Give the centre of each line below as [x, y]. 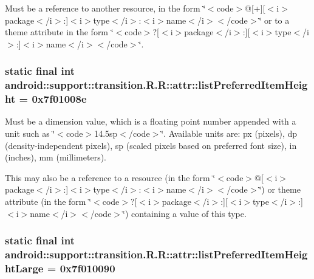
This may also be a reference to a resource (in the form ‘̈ [110, 177]
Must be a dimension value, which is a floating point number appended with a [151, 121]
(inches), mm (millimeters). [56, 157]
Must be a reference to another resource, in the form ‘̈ [105, 8]
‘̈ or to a [274, 20]
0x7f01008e [59, 99]
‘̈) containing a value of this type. [185, 213]
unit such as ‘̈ [30, 133]
